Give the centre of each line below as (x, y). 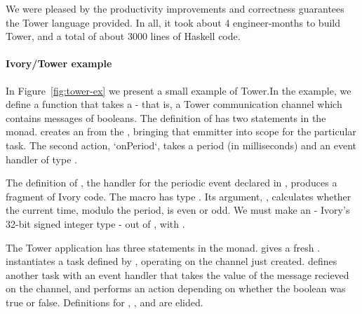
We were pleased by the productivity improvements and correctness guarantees (175, 8)
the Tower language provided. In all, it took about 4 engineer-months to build (173, 22)
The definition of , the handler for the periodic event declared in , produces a (172, 183)
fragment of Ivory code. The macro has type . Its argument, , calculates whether (179, 196)
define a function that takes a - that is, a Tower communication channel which (174, 104)
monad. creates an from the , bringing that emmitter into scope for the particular (181, 131)
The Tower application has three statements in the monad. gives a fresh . (163, 247)
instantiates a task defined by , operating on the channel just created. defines (172, 261)
